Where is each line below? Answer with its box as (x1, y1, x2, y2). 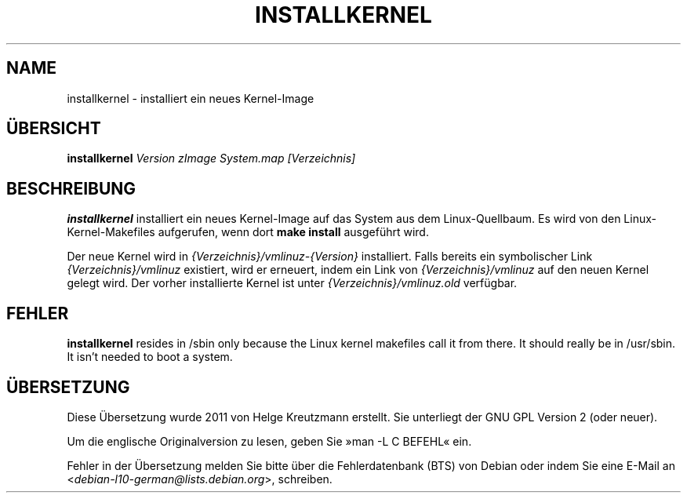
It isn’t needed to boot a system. (67, 350, 233, 364)
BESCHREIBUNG (6, 178, 136, 199)
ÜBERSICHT (6, 118, 101, 139)
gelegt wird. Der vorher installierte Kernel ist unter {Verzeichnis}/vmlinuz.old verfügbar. (67, 276, 518, 290)
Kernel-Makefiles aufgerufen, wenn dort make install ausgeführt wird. (67, 225, 429, 239)
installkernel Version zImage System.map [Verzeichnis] (67, 151, 356, 166)
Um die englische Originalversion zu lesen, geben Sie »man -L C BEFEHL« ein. (67, 434, 472, 448)
